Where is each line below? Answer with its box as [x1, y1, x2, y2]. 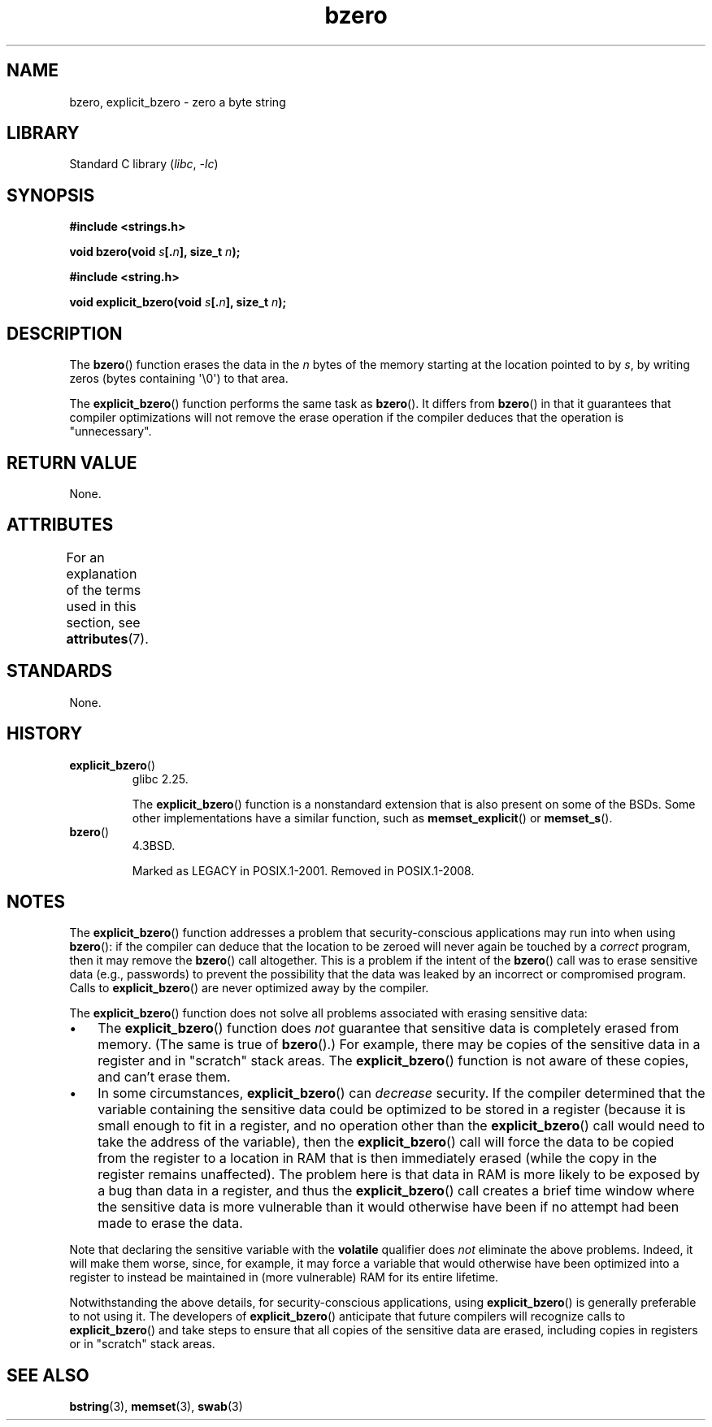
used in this [66, 597, 137, 614]
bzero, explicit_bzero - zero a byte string [69, 94, 286, 109]
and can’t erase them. [98, 1069, 231, 1086]
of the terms [66, 581, 141, 598]
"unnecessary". [69, 424, 152, 439]
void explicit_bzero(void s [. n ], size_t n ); [69, 295, 287, 310]
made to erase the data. [98, 1215, 243, 1232]
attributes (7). [66, 630, 149, 647]
